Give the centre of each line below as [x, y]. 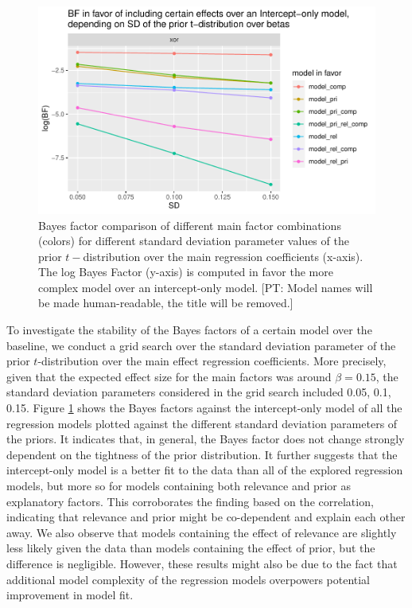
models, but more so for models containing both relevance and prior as [179, 486]
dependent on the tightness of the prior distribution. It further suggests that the [202, 454]
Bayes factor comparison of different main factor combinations [190, 225]
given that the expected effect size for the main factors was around [169, 376]
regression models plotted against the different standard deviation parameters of [202, 423]
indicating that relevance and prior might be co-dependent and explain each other [206, 517]
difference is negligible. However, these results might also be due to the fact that [202, 563]
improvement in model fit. [70, 595]
